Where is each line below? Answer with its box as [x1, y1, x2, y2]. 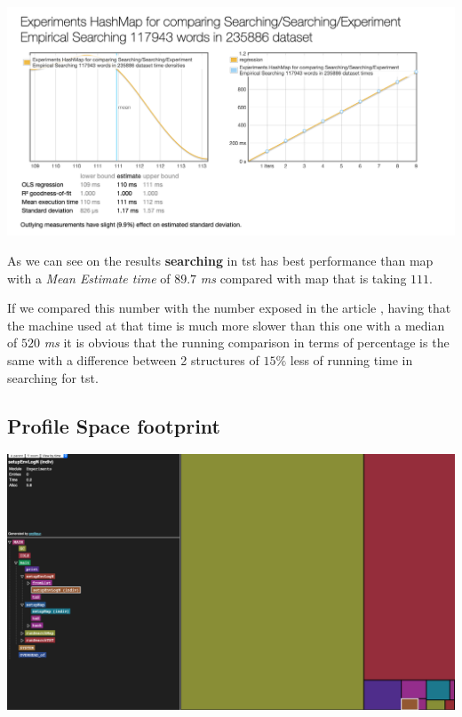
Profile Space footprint [7, 411, 220, 439]
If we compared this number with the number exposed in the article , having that [7, 299, 451, 317]
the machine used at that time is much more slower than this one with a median [7, 315, 445, 334]
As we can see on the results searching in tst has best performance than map [7, 251, 434, 269]
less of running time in [290, 350, 413, 369]
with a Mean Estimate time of [7, 268, 171, 287]
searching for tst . [7, 368, 99, 386]
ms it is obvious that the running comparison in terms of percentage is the [44, 333, 450, 352]
